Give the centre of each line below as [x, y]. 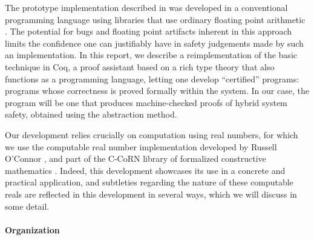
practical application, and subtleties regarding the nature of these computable [149, 182]
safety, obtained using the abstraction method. [91, 114]
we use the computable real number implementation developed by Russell [141, 146]
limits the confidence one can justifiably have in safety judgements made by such [154, 43]
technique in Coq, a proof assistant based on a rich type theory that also [140, 66]
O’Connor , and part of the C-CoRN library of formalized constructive [136, 158]
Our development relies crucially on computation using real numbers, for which [152, 134]
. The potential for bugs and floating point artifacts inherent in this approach [149, 31]
